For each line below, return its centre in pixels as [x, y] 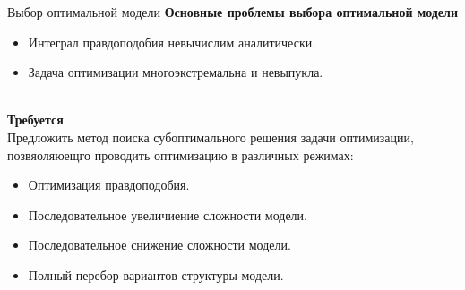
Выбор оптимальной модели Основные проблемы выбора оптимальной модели [233, 12]
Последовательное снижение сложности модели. [159, 245]
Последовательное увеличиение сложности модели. [168, 214]
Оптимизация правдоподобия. [109, 185]
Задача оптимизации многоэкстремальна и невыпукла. [176, 72]
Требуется [35, 119]
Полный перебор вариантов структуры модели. [156, 274]
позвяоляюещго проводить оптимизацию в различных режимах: [181, 154]
